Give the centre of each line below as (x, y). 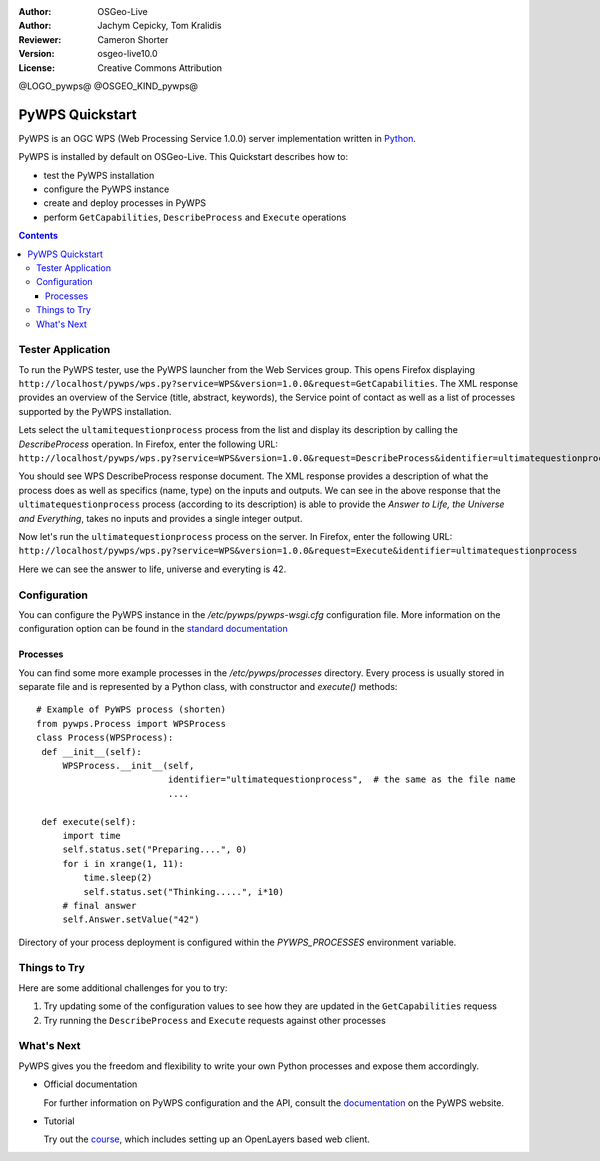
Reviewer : (40, 39)
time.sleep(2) (118, 878)
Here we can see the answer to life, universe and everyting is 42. (152, 569)
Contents (38, 236)
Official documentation (90, 1084)
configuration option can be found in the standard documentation (153, 629)
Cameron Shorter (133, 39)
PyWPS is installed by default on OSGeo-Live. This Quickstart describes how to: (183, 157)
